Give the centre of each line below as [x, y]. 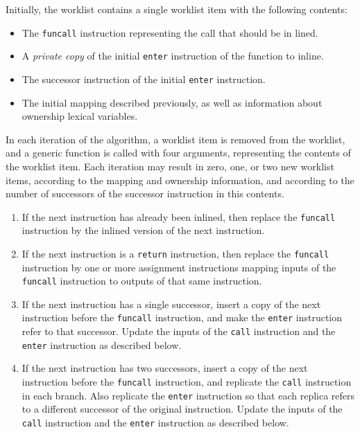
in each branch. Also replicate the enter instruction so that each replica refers [188, 395]
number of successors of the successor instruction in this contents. [145, 193]
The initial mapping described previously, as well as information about [172, 102]
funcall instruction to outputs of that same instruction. [142, 281]
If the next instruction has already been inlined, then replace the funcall [179, 216]
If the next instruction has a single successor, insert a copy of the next [171, 304]
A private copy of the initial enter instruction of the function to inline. [173, 56]
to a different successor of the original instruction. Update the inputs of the [182, 409]
